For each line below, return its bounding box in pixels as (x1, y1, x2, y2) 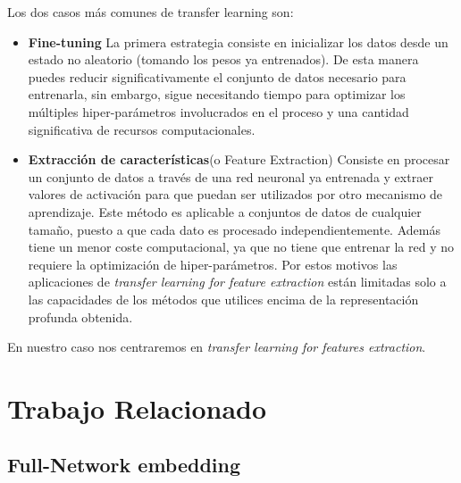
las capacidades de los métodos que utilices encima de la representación (28, 289, 419, 308)
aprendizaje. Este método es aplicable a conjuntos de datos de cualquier (28, 202, 422, 221)
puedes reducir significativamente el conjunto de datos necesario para (28, 67, 407, 86)
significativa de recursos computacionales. (28, 120, 256, 138)
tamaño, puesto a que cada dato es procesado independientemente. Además (28, 220, 440, 238)
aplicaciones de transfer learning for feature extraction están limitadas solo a (28, 272, 447, 291)
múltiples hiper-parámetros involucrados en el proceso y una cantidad (28, 102, 409, 121)
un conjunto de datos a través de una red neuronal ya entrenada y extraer (28, 167, 433, 186)
